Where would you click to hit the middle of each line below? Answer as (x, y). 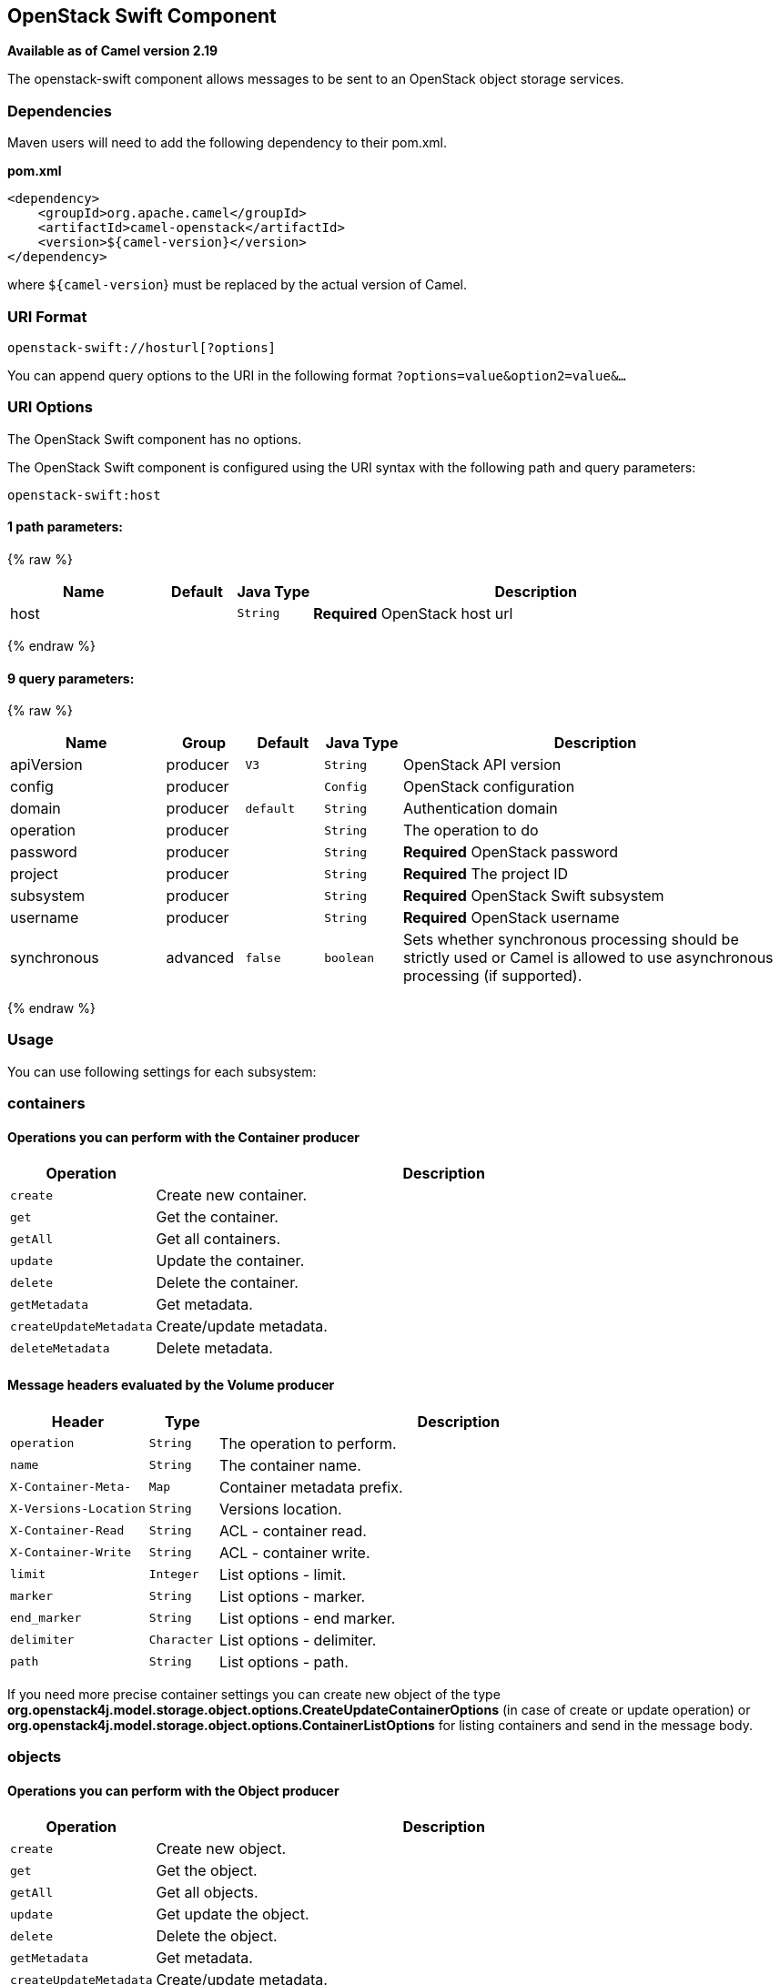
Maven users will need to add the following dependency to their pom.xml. (228, 143)
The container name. (290, 1465)
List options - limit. (283, 1574)
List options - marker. (293, 1596)
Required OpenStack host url (413, 613)
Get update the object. (233, 1914)
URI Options (50, 407)
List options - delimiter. (298, 1640)
